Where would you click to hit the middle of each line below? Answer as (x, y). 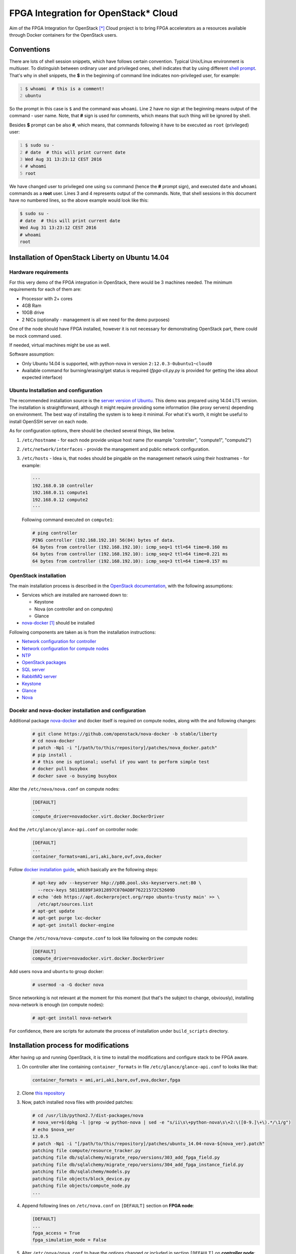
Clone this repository (43, 1093)
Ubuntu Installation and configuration (56, 390)
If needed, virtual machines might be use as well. (60, 345)
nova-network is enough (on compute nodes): (57, 1005)
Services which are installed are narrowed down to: (75, 595)
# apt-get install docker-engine (73, 925)
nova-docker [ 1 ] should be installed (58, 623)
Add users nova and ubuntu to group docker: (57, 972)
